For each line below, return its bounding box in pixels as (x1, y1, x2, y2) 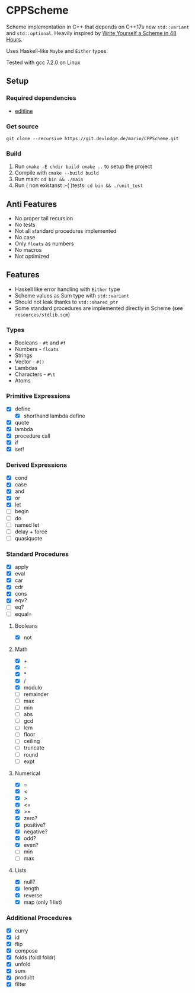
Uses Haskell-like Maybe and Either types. (6, 47, 108, 54)
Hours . (6, 36, 23, 43)
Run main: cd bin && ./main (14, 176, 84, 183)
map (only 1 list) (23, 898, 62, 906)
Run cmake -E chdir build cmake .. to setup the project (14, 163, 152, 170)
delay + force (14, 528, 47, 535)
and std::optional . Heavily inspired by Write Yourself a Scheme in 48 (6, 29, 177, 36)
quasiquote (14, 535, 43, 542)
